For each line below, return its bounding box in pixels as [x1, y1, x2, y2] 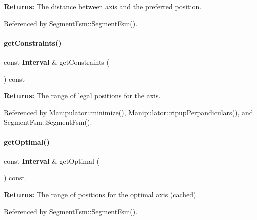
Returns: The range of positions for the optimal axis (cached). [4, 189, 198, 199]
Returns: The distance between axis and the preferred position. [4, 1, 202, 11]
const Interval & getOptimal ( [4, 155, 99, 166]
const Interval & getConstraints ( [4, 56, 109, 67]
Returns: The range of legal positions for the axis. [4, 90, 161, 101]
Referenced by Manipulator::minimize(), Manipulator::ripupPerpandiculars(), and [4, 107, 253, 117]
